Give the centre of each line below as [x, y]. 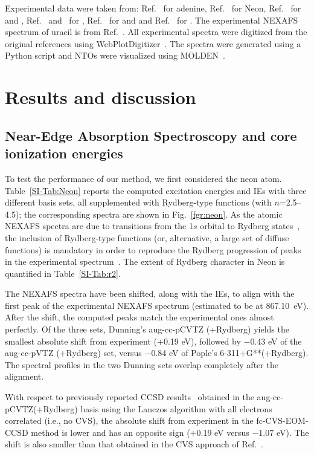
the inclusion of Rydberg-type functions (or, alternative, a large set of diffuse [147, 237]
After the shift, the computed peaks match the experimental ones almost [139, 317]
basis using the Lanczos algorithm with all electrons [176, 408]
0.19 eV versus [223, 432]
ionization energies [64, 153]
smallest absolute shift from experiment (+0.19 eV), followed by [123, 341]
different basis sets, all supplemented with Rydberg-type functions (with [138, 202]
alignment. [24, 376]
